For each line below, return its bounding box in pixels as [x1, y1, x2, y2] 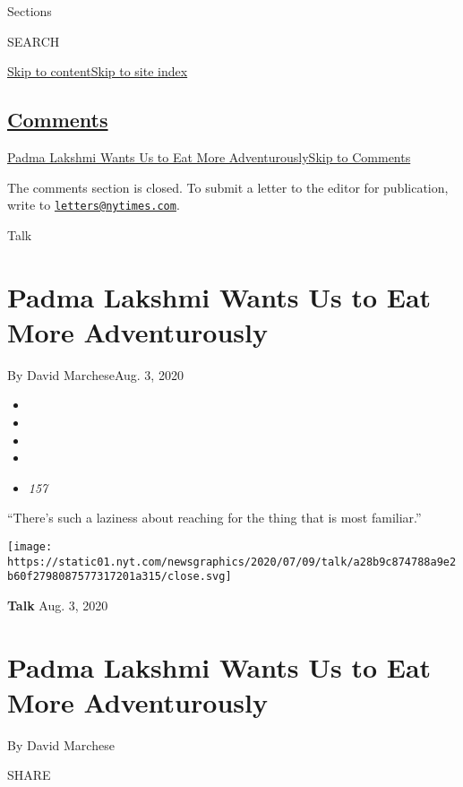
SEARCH [7, 31, 60, 50]
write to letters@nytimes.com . [7, 195, 180, 214]
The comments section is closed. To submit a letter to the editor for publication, [7, 177, 449, 196]
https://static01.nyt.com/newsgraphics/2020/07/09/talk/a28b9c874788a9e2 [7, 555, 457, 568]
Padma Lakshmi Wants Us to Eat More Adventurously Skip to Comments [7, 147, 411, 166]
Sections [7, 2, 52, 20]
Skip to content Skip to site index [7, 62, 188, 81]
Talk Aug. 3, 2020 [7, 595, 108, 614]
